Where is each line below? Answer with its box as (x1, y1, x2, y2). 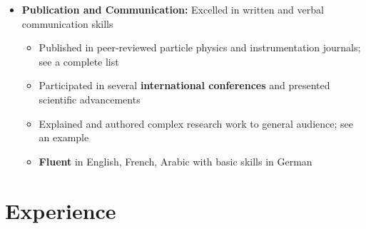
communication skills (21, 16, 113, 31)
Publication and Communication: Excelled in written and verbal (21, 2, 324, 16)
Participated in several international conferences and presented (39, 78, 330, 93)
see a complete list (39, 54, 119, 68)
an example (39, 130, 89, 145)
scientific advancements (39, 91, 141, 106)
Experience (5, 195, 116, 225)
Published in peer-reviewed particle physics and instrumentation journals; (39, 40, 361, 55)
